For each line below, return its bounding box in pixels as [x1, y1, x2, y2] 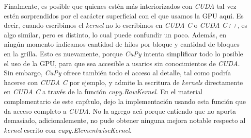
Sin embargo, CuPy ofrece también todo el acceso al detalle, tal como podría [4, 68, 231, 78]
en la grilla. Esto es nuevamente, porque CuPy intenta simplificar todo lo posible [4, 48, 243, 58]
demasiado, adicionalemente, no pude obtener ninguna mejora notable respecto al [4, 115, 246, 125]
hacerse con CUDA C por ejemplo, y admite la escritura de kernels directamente [4, 77, 243, 87]
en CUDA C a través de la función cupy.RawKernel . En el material [4, 86, 203, 97]
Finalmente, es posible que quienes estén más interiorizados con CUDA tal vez [4, 1, 236, 11]
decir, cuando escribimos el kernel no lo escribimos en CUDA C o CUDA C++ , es [4, 20, 248, 30]
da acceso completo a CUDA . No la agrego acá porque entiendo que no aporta [4, 105, 236, 116]
